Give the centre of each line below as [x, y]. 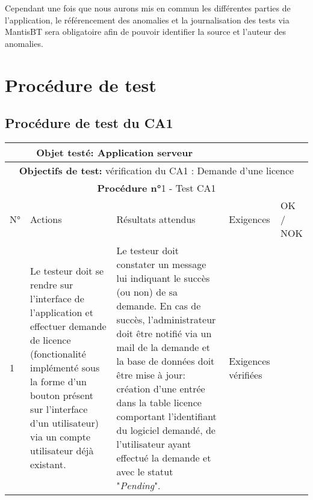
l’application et [62, 312]
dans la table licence [159, 402]
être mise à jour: [151, 374]
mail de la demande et [163, 347]
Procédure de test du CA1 [89, 123]
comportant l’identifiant [166, 416]
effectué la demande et [164, 457]
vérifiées [246, 374]
